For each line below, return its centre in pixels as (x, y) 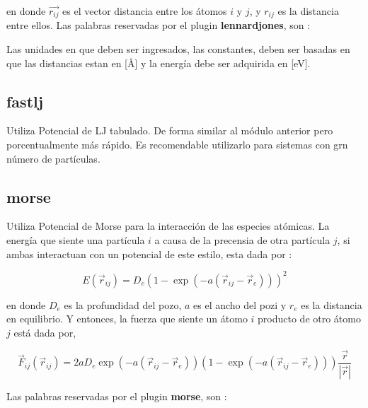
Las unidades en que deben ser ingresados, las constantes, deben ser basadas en (178, 49)
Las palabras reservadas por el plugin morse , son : (117, 396)
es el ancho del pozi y (240, 304)
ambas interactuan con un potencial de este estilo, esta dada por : (149, 253)
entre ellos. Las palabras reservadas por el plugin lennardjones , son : (159, 25)
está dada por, (45, 332)
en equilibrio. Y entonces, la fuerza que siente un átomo (127, 319)
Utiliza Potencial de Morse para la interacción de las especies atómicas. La (168, 226)
